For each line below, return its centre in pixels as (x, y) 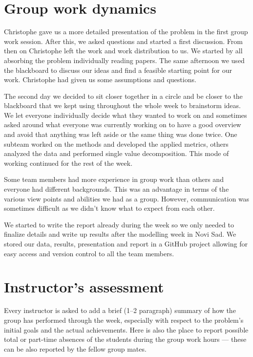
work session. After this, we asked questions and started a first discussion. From (123, 41)
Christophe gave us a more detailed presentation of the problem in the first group (126, 32)
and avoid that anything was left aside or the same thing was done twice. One (121, 134)
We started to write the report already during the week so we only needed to (119, 224)
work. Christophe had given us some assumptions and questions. (100, 79)
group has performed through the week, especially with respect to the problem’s (124, 320)
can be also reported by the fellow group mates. (75, 348)
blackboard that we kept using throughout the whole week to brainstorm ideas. (122, 105)
